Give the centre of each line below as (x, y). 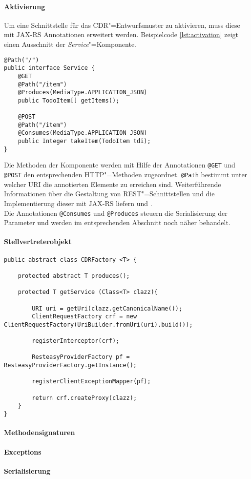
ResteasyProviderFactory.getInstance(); (71, 365)
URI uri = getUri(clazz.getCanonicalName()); (107, 308)
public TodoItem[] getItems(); (69, 100)
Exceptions (23, 451)
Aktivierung (25, 6)
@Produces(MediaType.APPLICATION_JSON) (83, 93)
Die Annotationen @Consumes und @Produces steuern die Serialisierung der (116, 213)
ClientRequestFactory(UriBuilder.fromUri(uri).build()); (98, 324)
